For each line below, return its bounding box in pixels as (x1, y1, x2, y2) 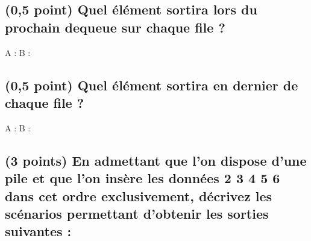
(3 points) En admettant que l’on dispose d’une (5, 151, 307, 169)
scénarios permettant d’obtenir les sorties (5, 204, 269, 222)
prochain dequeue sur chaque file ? (5, 17, 225, 36)
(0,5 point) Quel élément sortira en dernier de (5, 75, 298, 94)
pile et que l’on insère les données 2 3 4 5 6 (5, 169, 280, 187)
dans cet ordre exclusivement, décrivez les (5, 186, 272, 205)
